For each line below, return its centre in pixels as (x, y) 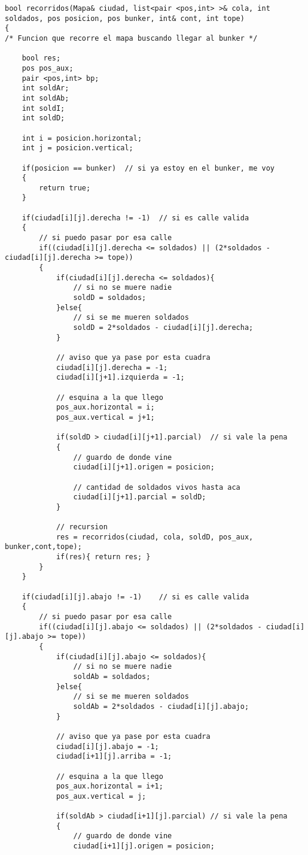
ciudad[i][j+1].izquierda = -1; (120, 378)
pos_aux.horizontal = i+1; (109, 786)
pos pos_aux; (48, 68)
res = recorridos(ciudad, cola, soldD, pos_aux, (155, 537)
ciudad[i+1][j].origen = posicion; (144, 846)
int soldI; (43, 108)
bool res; (41, 58)
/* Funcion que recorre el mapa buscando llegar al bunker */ (131, 38)
